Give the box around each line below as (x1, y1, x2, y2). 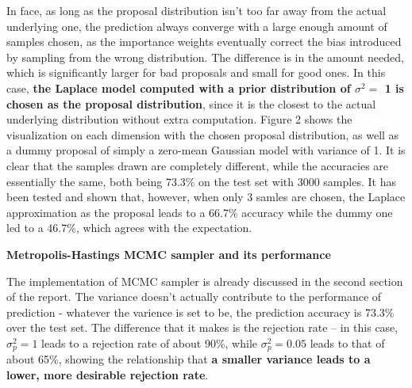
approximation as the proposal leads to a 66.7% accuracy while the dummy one (6, 204, 393, 220)
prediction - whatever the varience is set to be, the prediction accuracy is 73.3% (6, 303, 395, 320)
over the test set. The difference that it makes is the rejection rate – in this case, (6, 319, 399, 336)
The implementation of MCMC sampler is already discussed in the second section (6, 272, 403, 289)
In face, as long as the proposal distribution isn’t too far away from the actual (6, 2, 387, 18)
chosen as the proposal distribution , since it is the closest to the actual (6, 95, 376, 112)
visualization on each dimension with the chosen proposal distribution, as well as (6, 126, 399, 143)
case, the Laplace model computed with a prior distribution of (6, 79, 351, 96)
